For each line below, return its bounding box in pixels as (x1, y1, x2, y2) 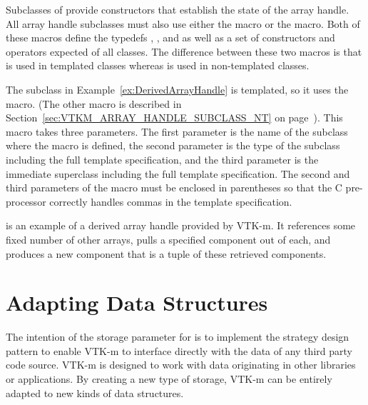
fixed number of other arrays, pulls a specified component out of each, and (6, 231, 331, 246)
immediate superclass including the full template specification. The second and (6, 166, 350, 181)
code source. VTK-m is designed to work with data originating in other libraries (6, 357, 356, 372)
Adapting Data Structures (6, 288, 268, 317)
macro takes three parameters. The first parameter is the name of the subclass (6, 124, 348, 139)
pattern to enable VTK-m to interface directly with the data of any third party (6, 343, 352, 358)
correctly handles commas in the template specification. (49, 194, 292, 209)
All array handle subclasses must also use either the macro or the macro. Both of (6, 16, 360, 31)
